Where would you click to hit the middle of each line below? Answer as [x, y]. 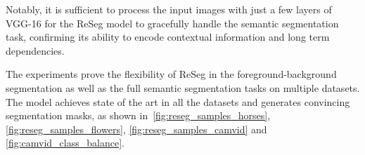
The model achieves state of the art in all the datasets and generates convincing [178, 101]
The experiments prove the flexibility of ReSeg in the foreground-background [171, 74]
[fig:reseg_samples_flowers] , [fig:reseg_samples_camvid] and [136, 129]
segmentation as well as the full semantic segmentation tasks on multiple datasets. [183, 87]
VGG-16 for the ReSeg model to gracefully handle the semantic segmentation [172, 23]
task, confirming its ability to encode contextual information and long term [168, 37]
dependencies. [35, 50]
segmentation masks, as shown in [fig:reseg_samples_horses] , [138, 115]
